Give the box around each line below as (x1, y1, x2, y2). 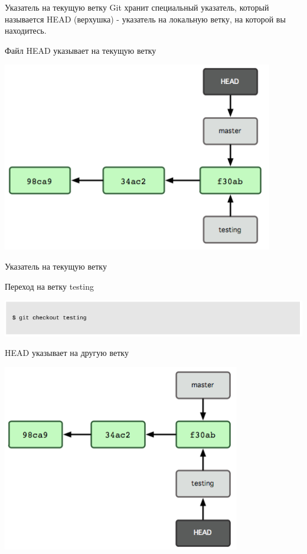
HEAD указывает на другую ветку (5, 346, 129, 359)
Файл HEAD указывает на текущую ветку (5, 44, 156, 56)
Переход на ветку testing (5, 280, 94, 292)
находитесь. (5, 24, 47, 37)
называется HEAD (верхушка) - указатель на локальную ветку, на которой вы (5, 12, 286, 25)
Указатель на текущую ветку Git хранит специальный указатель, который (5, 1, 269, 13)
